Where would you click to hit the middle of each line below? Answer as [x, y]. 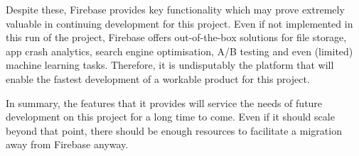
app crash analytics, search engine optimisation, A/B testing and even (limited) [179, 51]
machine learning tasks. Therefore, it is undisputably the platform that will [170, 65]
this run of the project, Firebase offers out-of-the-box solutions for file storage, [176, 37]
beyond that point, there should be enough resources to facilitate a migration [174, 130]
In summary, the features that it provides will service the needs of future [164, 102]
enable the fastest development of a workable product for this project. [158, 78]
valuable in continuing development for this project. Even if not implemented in [179, 23]
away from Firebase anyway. [67, 144]
